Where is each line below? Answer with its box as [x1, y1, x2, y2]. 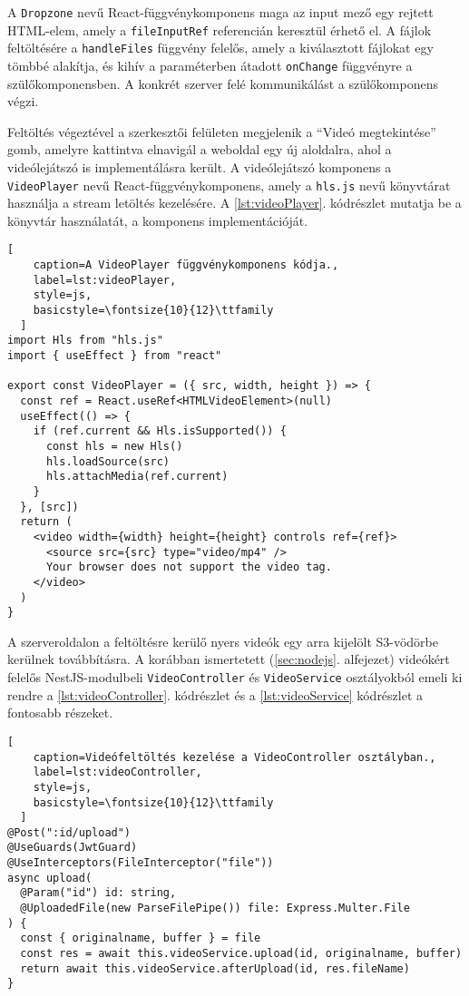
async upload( [7, 871, 93, 884]
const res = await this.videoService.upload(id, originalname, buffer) [20, 947, 463, 961]
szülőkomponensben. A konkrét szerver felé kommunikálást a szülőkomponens [7, 73, 439, 93]
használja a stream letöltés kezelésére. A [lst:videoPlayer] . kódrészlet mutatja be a [7, 193, 462, 212]
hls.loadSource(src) [45, 454, 170, 468]
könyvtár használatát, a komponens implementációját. [7, 210, 308, 229]
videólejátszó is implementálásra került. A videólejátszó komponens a [7, 158, 392, 176]
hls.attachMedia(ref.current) [45, 470, 229, 483]
